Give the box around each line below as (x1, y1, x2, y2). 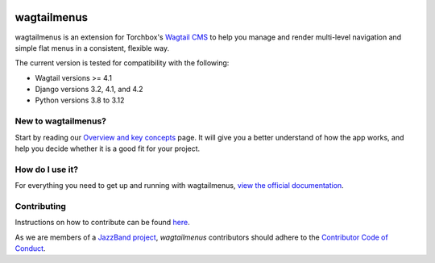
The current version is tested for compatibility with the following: (14, 58, 230, 68)
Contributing (14, 200, 66, 211)
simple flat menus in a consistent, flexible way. (14, 43, 169, 52)
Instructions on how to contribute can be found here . (14, 218, 190, 228)
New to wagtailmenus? (14, 115, 107, 127)
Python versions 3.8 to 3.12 (35, 95, 125, 105)
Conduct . (14, 244, 46, 253)
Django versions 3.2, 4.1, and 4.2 (35, 85, 144, 94)
